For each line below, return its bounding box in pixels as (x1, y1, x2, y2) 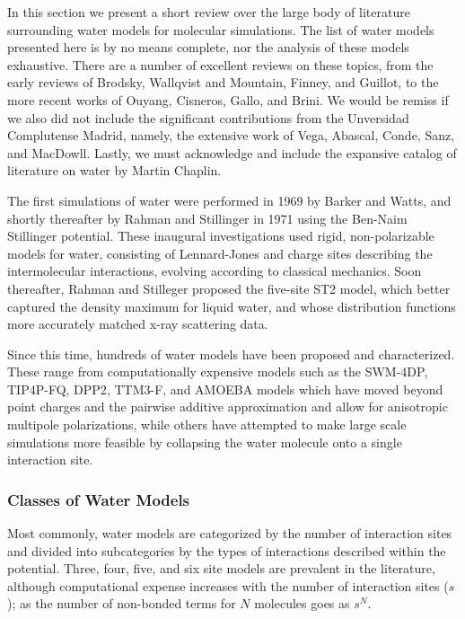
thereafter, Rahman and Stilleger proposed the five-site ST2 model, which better (7, 279, 451, 297)
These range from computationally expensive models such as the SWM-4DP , (7, 362, 428, 381)
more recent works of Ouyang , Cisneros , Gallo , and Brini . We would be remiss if (7, 90, 449, 109)
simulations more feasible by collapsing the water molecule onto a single (7, 432, 402, 451)
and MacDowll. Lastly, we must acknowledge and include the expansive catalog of (7, 143, 457, 162)
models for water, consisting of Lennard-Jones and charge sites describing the (7, 243, 433, 262)
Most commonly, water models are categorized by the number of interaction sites (7, 524, 452, 543)
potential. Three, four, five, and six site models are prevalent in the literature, (7, 559, 435, 578)
